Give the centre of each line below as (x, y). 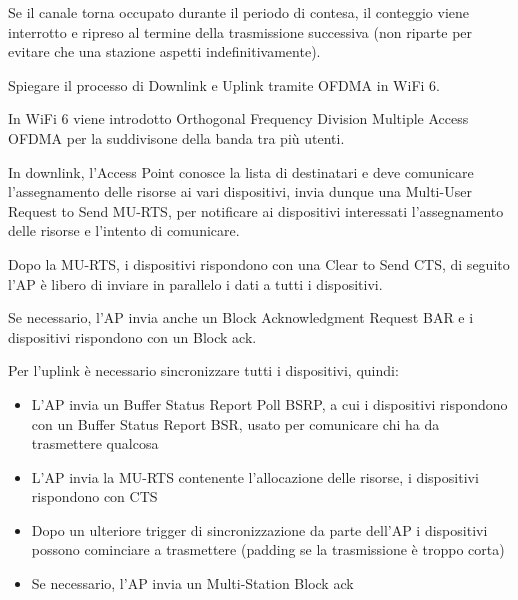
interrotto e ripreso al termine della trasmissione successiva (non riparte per (240, 31)
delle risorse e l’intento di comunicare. (124, 230)
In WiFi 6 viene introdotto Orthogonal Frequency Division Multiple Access (238, 118)
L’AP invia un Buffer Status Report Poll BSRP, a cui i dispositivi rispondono (269, 403)
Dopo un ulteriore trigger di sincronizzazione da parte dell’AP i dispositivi (259, 529)
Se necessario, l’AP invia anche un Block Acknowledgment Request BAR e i (241, 317)
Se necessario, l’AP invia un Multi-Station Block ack (192, 583)
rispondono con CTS (94, 496)
